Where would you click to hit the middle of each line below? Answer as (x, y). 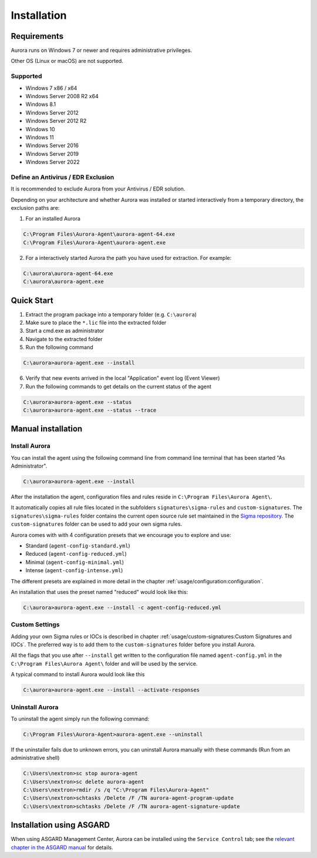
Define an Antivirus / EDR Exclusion (63, 177)
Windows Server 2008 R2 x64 (62, 96)
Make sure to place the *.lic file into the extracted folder (96, 323)
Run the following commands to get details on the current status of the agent (118, 386)
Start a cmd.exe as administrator (65, 331)
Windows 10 (40, 129)
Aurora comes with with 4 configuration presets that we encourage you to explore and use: (121, 535)
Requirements (37, 36)
